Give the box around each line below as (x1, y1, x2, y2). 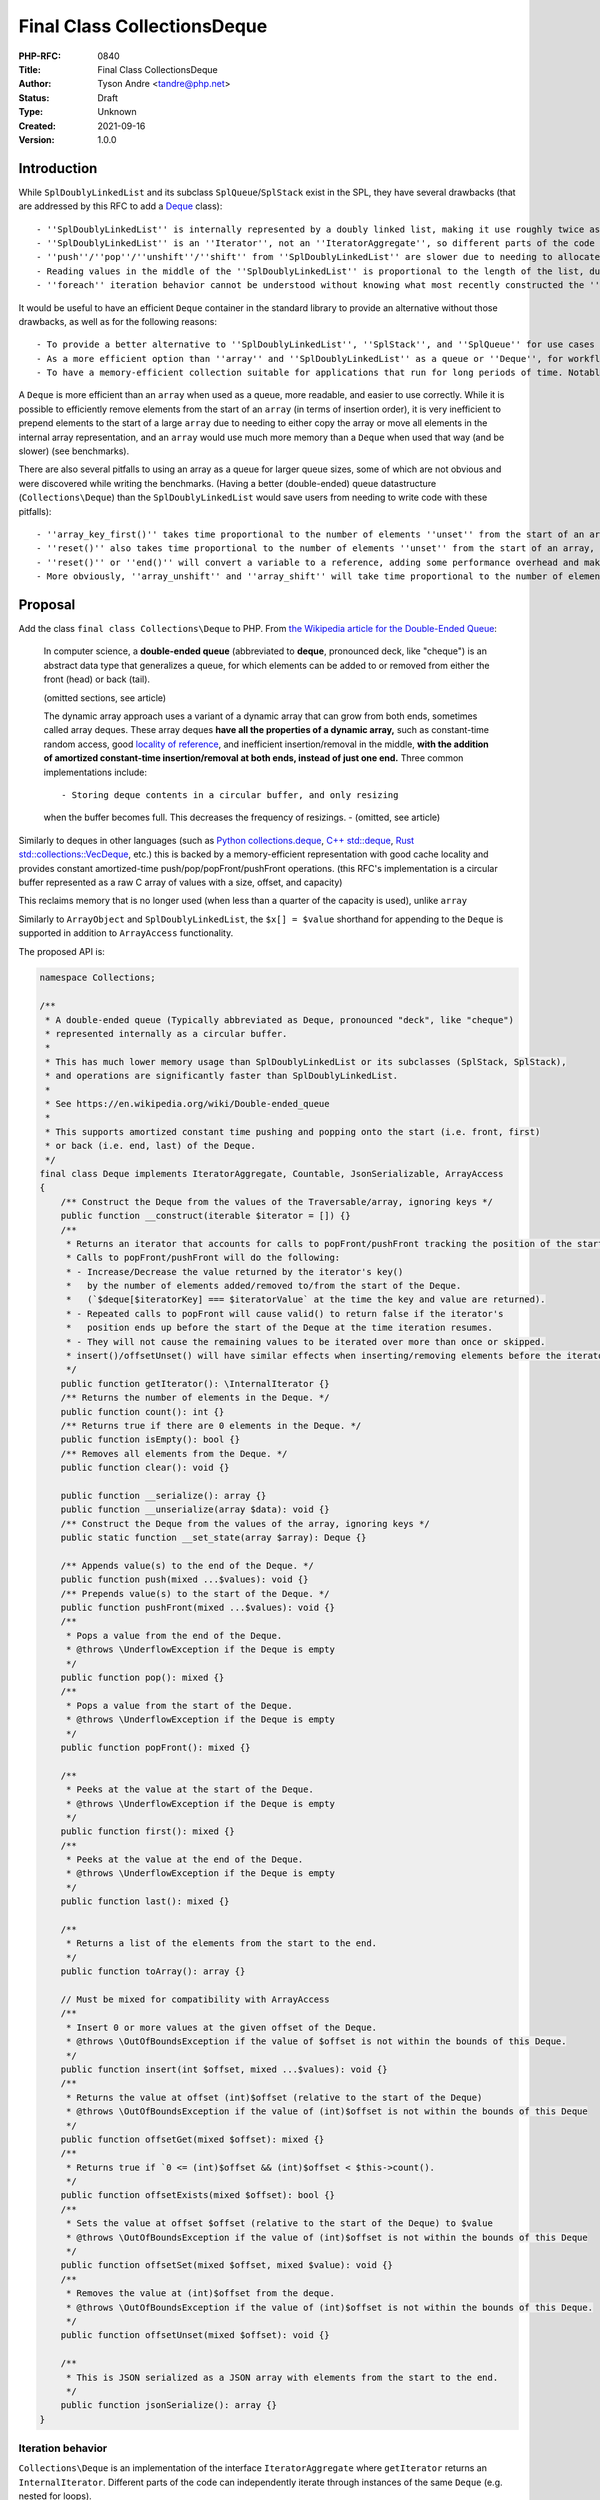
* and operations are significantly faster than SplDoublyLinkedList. (45, 1070, 399, 1082)
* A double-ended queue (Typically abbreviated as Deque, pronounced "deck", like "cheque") (45, 1014, 515, 1025)
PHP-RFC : (18, 50, 62, 62)
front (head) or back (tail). (43, 673, 150, 685)
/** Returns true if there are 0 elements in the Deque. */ (60, 1420, 362, 1431)
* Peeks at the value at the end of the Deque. (65, 1854, 304, 1865)
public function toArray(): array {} (60, 1966, 246, 1977)
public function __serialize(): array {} (60, 1490, 267, 1501)
